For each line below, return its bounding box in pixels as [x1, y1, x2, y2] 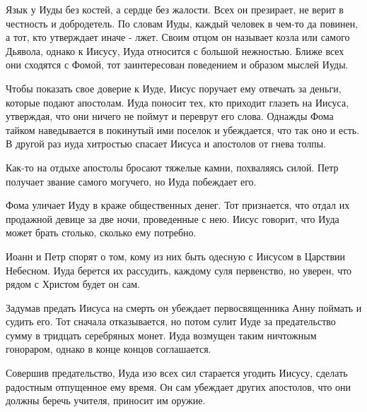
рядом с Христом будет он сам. [6, 277, 141, 291]
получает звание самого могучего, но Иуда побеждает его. [6, 174, 257, 188]
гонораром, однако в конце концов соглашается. [6, 341, 211, 356]
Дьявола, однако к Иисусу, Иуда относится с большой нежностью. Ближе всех [6, 43, 344, 58]
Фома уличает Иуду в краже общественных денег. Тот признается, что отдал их [6, 198, 350, 212]
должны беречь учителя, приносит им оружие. [6, 393, 206, 408]
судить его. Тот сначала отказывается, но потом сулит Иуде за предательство [6, 314, 336, 329]
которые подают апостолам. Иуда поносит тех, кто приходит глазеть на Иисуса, [6, 95, 349, 109]
